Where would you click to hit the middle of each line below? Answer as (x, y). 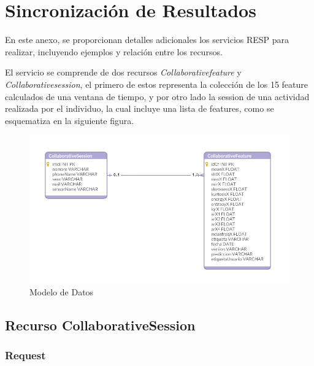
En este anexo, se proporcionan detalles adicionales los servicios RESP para (147, 40)
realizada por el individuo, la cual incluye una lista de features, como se (140, 108)
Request (25, 355)
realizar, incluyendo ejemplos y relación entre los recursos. (114, 51)
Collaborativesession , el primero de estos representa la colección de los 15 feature (157, 84)
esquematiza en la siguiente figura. (70, 120)
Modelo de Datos (62, 291)
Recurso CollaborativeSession (100, 325)
